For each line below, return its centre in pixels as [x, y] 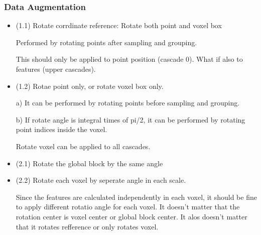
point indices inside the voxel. [61, 129]
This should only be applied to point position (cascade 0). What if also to [129, 59]
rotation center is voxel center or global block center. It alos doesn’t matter [132, 216]
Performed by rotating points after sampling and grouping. [106, 42]
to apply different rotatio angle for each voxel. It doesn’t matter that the [128, 207]
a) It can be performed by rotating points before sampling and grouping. [128, 103]
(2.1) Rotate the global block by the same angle [89, 163]
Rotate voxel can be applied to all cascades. [83, 146]
